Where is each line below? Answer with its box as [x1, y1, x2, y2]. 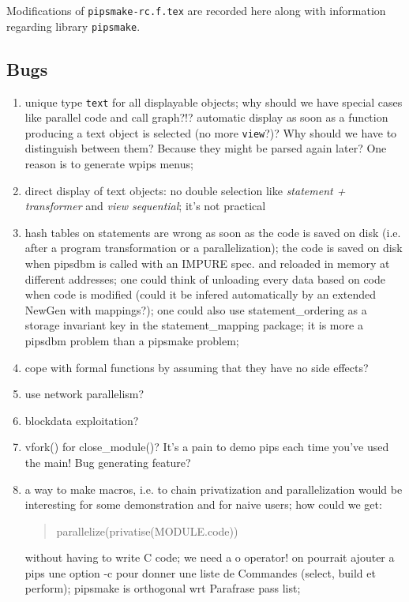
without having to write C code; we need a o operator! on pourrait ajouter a [24, 549, 395, 566]
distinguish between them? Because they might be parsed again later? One [24, 140, 387, 156]
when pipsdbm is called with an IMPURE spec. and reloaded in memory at [24, 254, 390, 271]
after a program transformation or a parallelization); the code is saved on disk [24, 239, 403, 256]
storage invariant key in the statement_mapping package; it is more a [24, 317, 363, 333]
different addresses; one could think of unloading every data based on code [24, 270, 386, 287]
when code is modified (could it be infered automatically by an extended [24, 286, 377, 303]
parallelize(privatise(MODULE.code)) [56, 522, 238, 539]
